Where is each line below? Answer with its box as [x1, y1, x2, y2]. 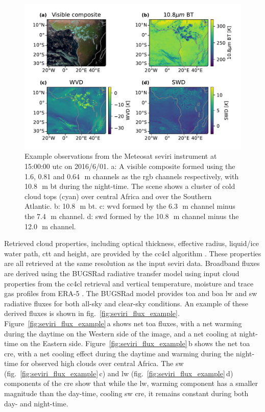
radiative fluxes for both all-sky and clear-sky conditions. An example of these [4, 298, 249, 308]
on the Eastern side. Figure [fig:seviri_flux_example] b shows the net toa [20, 338, 250, 349]
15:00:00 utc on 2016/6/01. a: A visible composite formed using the [25, 161, 235, 172]
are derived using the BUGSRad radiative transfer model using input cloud [4, 268, 239, 278]
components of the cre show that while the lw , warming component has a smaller [4, 378, 258, 389]
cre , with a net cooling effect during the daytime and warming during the [4, 348, 234, 358]
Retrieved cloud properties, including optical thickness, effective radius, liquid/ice [4, 238, 259, 249]
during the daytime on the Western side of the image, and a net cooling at [4, 328, 237, 338]
